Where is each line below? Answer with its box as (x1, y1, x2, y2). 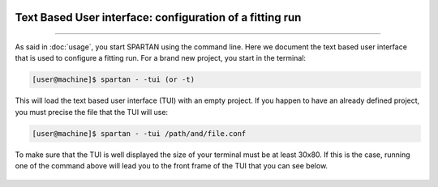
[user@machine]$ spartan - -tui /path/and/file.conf (32, 129, 247, 138)
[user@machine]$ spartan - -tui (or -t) (32, 75, 195, 84)
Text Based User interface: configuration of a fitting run (15, 11, 302, 24)
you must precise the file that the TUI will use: (15, 107, 169, 117)
